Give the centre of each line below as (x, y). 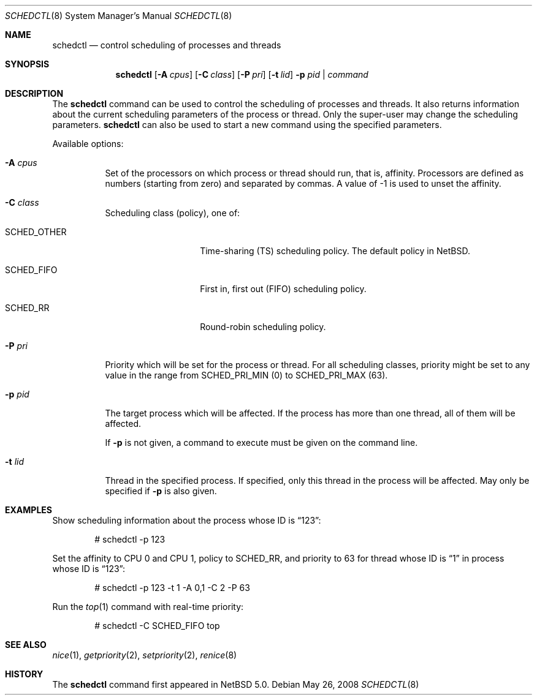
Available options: (88, 144)
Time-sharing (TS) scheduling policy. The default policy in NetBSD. (335, 251)
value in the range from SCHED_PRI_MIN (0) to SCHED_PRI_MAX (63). (246, 375)
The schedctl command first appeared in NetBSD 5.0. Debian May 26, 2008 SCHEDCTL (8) (236, 684)
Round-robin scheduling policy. (263, 327)
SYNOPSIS (27, 64)
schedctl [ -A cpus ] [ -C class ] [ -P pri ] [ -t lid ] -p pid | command (242, 74)
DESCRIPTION (34, 93)
